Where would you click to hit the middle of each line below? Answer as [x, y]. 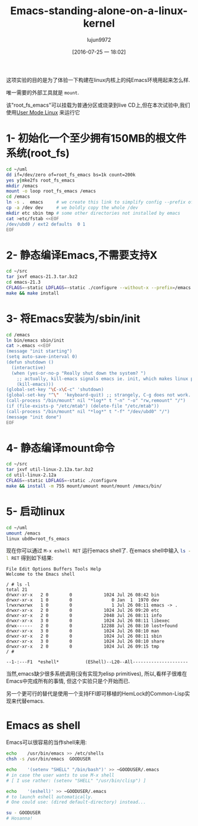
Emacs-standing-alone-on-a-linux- [99, 11]
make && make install [33, 293]
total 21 [17, 590]
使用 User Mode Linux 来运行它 [43, 112]
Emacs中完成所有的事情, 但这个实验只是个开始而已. [68, 681]
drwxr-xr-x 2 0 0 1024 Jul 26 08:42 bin [83, 595]
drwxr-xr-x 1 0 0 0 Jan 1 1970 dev [83, 600]
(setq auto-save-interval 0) [42, 357]
